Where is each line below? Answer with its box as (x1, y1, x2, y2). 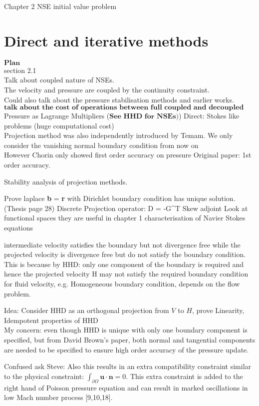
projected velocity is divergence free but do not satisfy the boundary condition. (4, 249, 246, 259)
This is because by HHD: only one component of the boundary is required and (4, 258, 244, 269)
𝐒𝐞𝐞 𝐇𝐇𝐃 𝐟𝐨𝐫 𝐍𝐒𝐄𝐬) (109, 113, 179, 120)
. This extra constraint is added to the (126, 370, 243, 381)
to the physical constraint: (4, 370, 84, 381)
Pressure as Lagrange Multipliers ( (4, 110, 110, 121)
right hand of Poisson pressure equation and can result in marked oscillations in (4, 382, 248, 392)
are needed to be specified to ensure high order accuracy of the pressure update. (4, 344, 249, 354)
